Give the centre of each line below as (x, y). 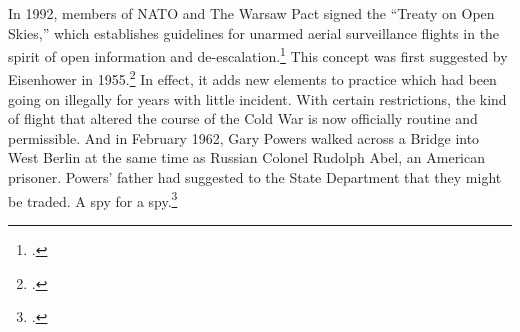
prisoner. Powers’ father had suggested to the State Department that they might (255, 177)
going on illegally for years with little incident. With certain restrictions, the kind (257, 98)
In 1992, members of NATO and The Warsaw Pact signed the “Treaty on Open (251, 13)
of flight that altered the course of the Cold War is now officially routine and (243, 118)
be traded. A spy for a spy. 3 (93, 199)
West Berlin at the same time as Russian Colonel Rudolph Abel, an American (247, 157)
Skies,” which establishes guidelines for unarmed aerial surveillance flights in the (254, 32)
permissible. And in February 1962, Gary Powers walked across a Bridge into (244, 137)
